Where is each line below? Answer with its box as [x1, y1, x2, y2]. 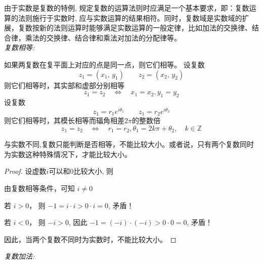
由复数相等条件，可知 [4, 182, 75, 193]
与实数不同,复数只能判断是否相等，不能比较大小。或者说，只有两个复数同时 [4, 139, 254, 149]
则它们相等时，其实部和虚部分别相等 [4, 80, 124, 90]
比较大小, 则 [73, 166, 113, 176]
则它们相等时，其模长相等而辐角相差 [4, 115, 124, 126]
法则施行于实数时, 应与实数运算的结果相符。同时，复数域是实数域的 [18, 12, 242, 23]
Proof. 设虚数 [4, 166, 47, 176]
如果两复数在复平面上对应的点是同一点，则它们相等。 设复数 [4, 59, 205, 69]
